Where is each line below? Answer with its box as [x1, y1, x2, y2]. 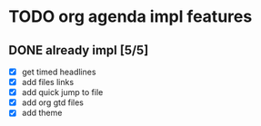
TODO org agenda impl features [8, 6, 253, 27]
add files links [21, 77, 75, 88]
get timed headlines [21, 66, 96, 77]
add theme [21, 107, 63, 119]
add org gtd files [21, 97, 84, 108]
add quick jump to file [21, 87, 104, 98]
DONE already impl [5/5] [8, 43, 149, 58]
